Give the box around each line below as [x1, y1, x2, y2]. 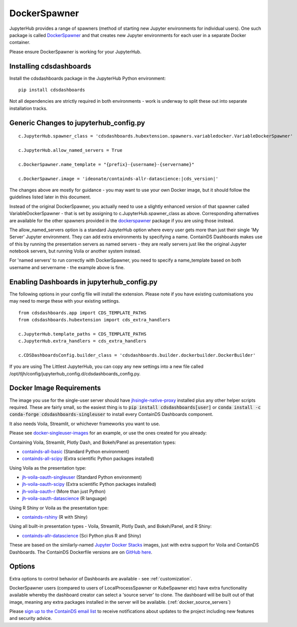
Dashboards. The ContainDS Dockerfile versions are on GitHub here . [9, 549, 153, 555]
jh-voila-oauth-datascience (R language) [22, 495, 107, 501]
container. [9, 39, 30, 46]
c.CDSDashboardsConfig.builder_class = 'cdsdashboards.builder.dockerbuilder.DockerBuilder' [18, 352, 256, 358]
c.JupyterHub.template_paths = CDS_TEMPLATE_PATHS [18, 331, 147, 337]
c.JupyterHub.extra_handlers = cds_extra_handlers [18, 338, 147, 344]
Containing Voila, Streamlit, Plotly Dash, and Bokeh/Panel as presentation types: [9, 439, 177, 445]
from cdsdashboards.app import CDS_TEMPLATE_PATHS [18, 310, 147, 316]
